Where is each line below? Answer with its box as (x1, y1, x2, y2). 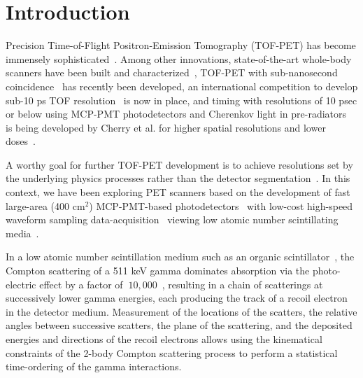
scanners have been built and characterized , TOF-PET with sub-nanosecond (6, 65, 338, 80)
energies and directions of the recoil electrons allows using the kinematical (6, 332, 322, 346)
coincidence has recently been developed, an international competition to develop (6, 78, 358, 93)
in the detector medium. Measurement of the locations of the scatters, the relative (6, 304, 357, 318)
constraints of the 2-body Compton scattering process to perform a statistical (6, 345, 338, 360)
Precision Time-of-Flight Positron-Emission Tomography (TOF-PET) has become (6, 38, 356, 52)
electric (6, 276, 36, 291)
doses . (6, 134, 36, 148)
